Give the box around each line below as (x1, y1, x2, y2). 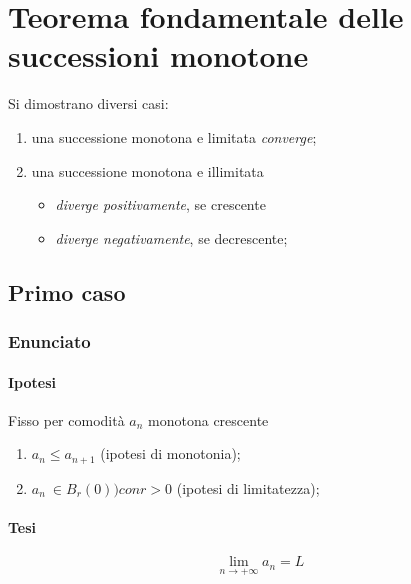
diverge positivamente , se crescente (55, 194, 266, 215)
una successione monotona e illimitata (31, 160, 264, 181)
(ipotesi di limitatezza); (176, 477, 320, 498)
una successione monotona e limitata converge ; (31, 126, 317, 147)
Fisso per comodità (8, 409, 125, 430)
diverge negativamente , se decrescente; (55, 227, 288, 248)
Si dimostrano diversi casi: (8, 93, 169, 114)
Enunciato (8, 328, 91, 353)
